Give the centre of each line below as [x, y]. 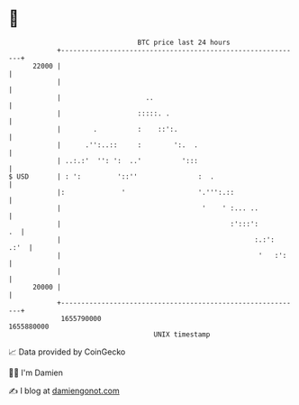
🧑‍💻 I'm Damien [36, 373]
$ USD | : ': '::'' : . [112, 176]
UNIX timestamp [182, 334]
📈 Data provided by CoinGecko [67, 352]
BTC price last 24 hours [184, 42]
